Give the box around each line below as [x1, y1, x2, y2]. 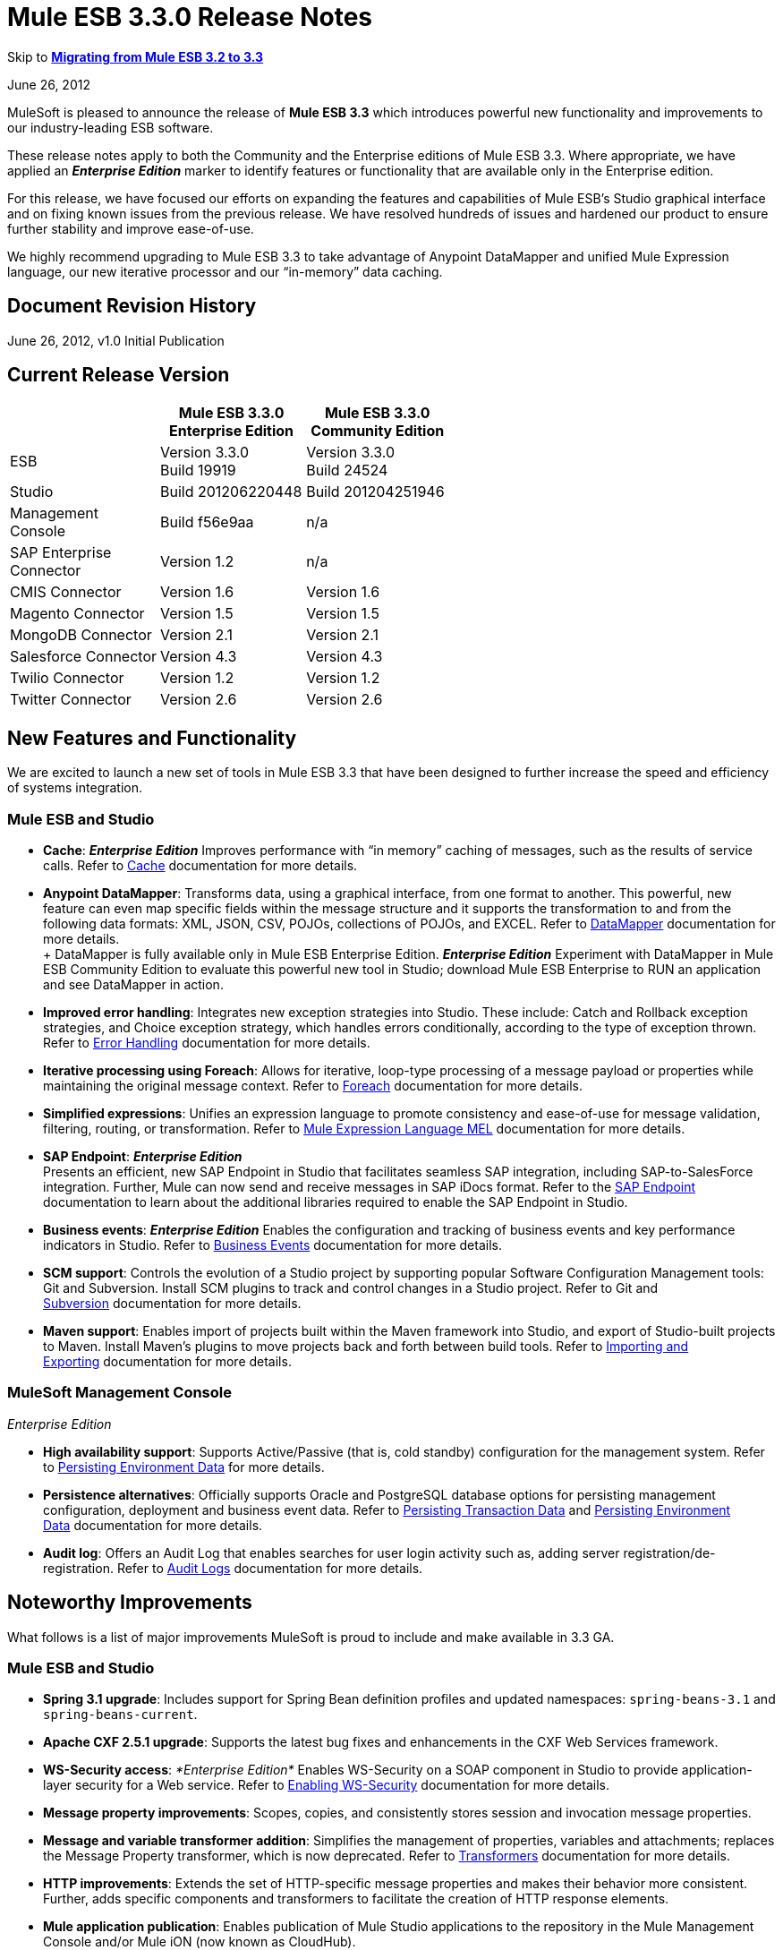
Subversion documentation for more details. [43, 1296, 302, 1312]
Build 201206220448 [160, 483, 302, 501]
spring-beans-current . [43, 1706, 198, 1723]
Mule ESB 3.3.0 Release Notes [7, 2, 373, 32]
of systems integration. [7, 780, 143, 796]
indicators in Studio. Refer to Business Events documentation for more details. [43, 1237, 502, 1253]
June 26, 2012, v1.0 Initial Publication [7, 332, 225, 348]
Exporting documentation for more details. [43, 1354, 292, 1370]
